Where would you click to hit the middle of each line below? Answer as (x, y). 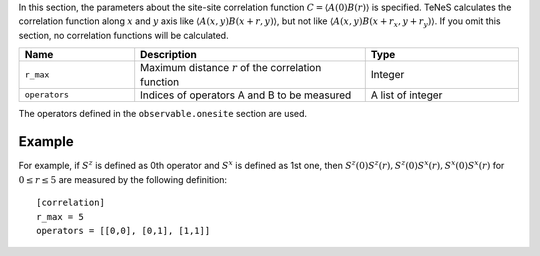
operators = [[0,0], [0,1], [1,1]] (123, 231)
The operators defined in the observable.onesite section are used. (163, 113)
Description (168, 55)
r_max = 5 (60, 216)
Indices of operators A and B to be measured (246, 95)
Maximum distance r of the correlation (231, 68)
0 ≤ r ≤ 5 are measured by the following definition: (123, 179)
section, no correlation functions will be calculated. (123, 35)
